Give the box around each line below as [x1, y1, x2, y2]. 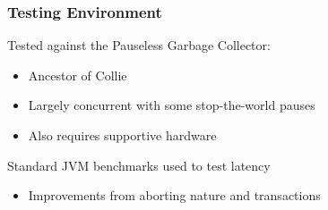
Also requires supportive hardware [28, 126, 217, 144]
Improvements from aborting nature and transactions [28, 186, 321, 205]
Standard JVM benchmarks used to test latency [7, 155, 271, 174]
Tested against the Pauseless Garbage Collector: [7, 36, 271, 55]
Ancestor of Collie [28, 65, 127, 84]
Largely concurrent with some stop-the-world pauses [28, 96, 315, 114]
